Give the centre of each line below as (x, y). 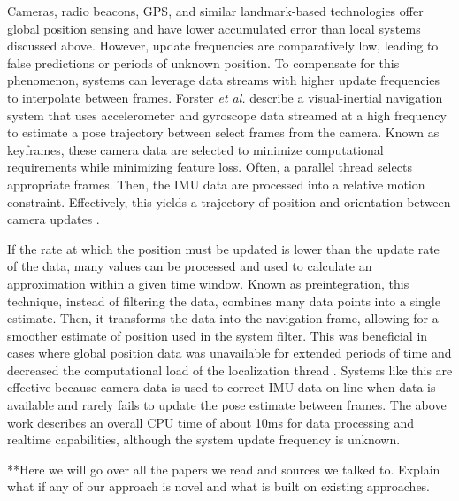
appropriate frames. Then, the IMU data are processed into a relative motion (216, 184)
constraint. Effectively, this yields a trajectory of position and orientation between (229, 201)
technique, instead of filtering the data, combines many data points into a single (224, 301)
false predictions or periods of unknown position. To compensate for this (203, 62)
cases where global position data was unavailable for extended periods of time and (229, 353)
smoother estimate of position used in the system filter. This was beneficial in (218, 335)
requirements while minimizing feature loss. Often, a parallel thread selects (210, 167)
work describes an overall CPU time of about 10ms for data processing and (211, 422)
